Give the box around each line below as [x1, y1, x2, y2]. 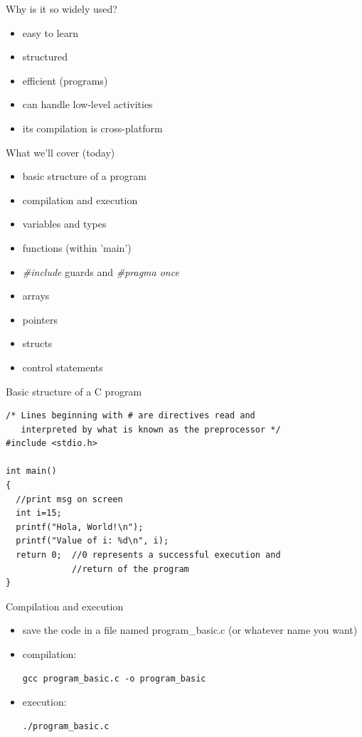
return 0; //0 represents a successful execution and [16, 550, 281, 561]
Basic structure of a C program [6, 383, 142, 398]
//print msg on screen [16, 494, 123, 504]
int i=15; [16, 508, 62, 519]
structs [22, 336, 53, 351]
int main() [6, 466, 57, 477]
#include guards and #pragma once [22, 264, 179, 279]
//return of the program [72, 563, 189, 574]
